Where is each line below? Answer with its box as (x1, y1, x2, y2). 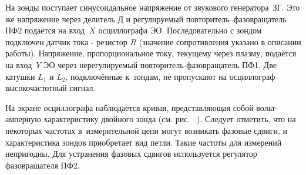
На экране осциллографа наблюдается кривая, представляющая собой (5, 101, 254, 113)
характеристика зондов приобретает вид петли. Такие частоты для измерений (5, 136, 282, 148)
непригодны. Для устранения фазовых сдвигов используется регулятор (5, 147, 257, 160)
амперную (5, 113, 41, 125)
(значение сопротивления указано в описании (139, 35, 301, 48)
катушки (5, 70, 35, 82)
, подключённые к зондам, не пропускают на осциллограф (65, 70, 275, 82)
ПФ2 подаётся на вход (5, 24, 85, 36)
